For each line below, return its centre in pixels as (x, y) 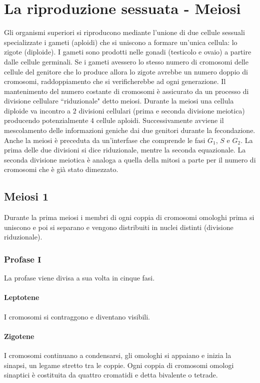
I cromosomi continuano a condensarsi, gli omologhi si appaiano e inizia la (118, 355)
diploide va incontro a (37, 110)
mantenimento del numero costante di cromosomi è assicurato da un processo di (126, 91)
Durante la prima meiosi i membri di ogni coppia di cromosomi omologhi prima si (129, 217)
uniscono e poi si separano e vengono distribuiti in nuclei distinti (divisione (119, 227)
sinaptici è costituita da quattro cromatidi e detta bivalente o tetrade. (111, 375)
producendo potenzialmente (46, 120)
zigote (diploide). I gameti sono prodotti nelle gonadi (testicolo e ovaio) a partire (128, 52)
